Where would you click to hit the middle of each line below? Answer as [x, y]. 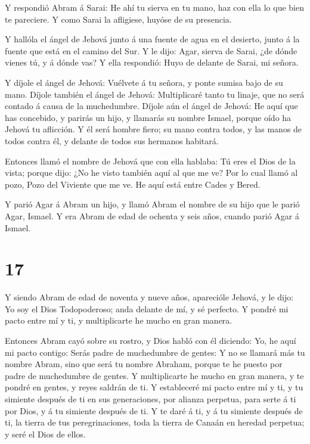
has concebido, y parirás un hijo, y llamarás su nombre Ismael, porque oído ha [148, 117]
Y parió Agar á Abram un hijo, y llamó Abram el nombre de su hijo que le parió [152, 204]
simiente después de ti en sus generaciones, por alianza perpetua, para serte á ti [151, 398]
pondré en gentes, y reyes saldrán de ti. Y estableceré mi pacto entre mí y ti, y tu [154, 387]
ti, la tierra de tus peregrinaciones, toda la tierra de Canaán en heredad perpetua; [155, 422]
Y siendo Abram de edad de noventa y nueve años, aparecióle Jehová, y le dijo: [149, 297]
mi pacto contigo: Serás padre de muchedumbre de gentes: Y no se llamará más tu [155, 352]
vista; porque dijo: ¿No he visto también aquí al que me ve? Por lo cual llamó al [151, 173]
